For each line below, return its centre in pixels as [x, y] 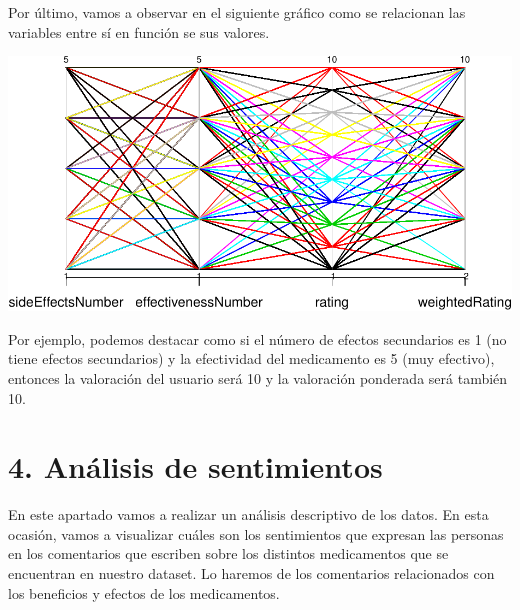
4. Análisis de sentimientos [195, 466]
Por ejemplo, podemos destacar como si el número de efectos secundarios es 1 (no [257, 338]
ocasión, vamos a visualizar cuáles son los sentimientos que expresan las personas [256, 533]
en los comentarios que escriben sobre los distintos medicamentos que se [228, 553]
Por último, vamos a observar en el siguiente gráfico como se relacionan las [237, 12]
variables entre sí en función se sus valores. [139, 31]
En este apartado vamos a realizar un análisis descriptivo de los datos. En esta [248, 514]
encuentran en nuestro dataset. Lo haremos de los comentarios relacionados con [251, 573]
